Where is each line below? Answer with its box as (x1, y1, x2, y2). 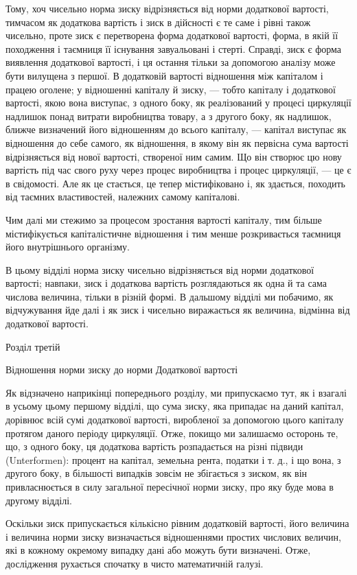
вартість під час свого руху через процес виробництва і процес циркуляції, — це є (5, 163, 352, 177)
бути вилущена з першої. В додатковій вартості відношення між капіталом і (5, 68, 323, 82)
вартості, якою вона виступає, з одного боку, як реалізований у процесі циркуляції (5, 95, 352, 110)
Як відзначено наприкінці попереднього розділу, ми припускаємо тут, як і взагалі (5, 385, 347, 399)
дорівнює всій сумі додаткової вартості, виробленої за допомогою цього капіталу (5, 412, 344, 427)
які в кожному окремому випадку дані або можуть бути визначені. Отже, (5, 543, 311, 557)
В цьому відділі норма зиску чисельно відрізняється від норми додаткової (5, 262, 314, 277)
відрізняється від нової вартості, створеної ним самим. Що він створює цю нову (5, 149, 342, 163)
